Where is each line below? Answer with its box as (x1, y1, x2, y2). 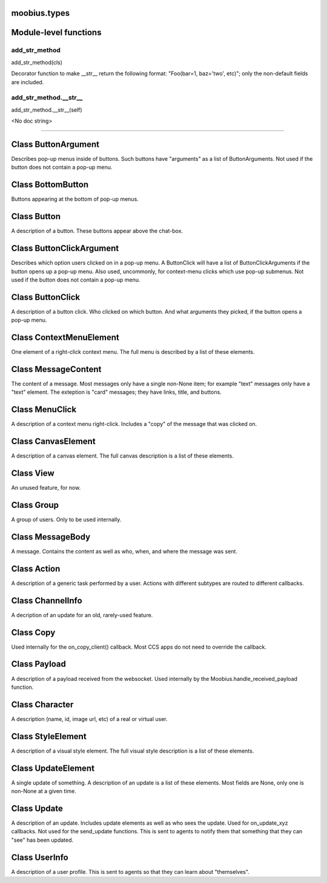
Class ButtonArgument (11, 139, 100, 149)
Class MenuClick (11, 404, 77, 415)
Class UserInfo (11, 852, 69, 862)
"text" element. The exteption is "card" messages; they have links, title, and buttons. (11, 388, 222, 396)
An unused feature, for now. (11, 484, 81, 492)
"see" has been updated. (11, 836, 74, 844)
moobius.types (11, 8, 70, 18)
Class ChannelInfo (11, 595, 82, 606)
